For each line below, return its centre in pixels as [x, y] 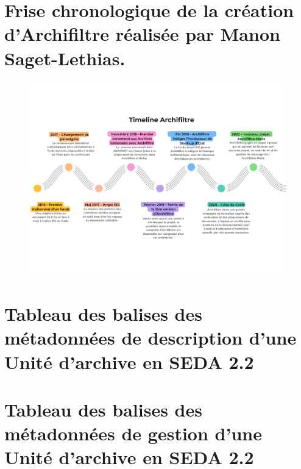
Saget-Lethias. [65, 58]
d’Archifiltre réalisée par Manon [142, 34]
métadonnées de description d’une [150, 338]
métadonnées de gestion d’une [133, 433]
